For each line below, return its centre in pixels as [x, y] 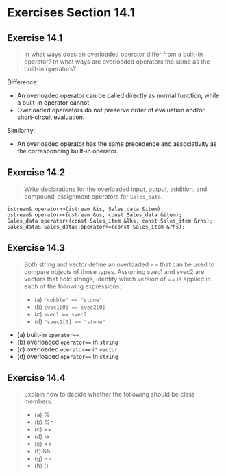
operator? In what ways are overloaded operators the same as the [117, 62]
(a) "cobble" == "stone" [68, 299]
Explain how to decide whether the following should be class [109, 394]
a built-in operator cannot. [54, 103]
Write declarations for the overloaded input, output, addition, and [115, 189]
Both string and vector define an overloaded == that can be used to [119, 264]
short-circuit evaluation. [51, 117]
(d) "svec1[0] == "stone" [70, 321]
